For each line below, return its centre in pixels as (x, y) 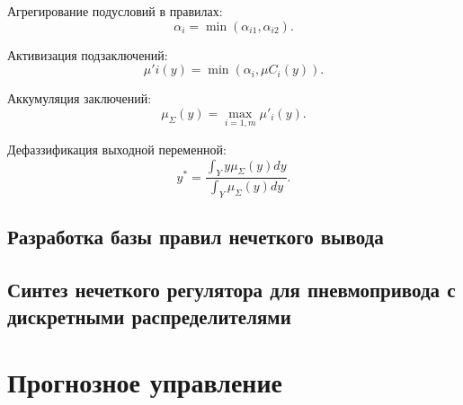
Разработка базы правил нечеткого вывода (196, 237)
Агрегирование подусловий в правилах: (115, 11)
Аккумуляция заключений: (80, 98)
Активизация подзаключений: (88, 54)
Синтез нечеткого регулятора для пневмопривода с (231, 290)
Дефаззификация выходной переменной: (117, 149)
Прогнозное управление (145, 382)
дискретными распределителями (149, 316)
